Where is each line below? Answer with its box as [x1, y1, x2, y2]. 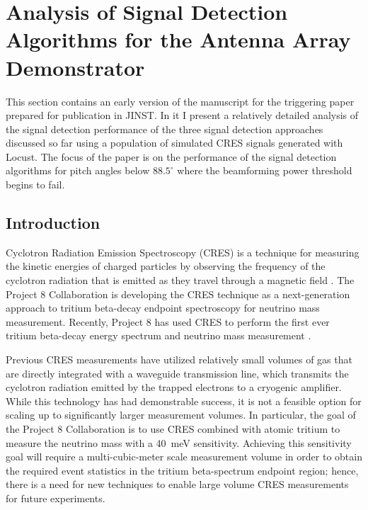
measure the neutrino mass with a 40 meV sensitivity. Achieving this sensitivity [6, 435, 352, 450]
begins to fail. [6, 177, 65, 192]
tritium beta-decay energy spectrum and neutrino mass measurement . [6, 328, 311, 343]
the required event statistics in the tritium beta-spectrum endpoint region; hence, [6, 463, 359, 477]
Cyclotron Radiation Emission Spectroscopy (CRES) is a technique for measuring [6, 244, 360, 259]
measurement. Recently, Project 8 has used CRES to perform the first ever [6, 314, 330, 329]
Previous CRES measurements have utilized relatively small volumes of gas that [6, 352, 352, 367]
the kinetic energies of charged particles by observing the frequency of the [6, 259, 326, 273]
